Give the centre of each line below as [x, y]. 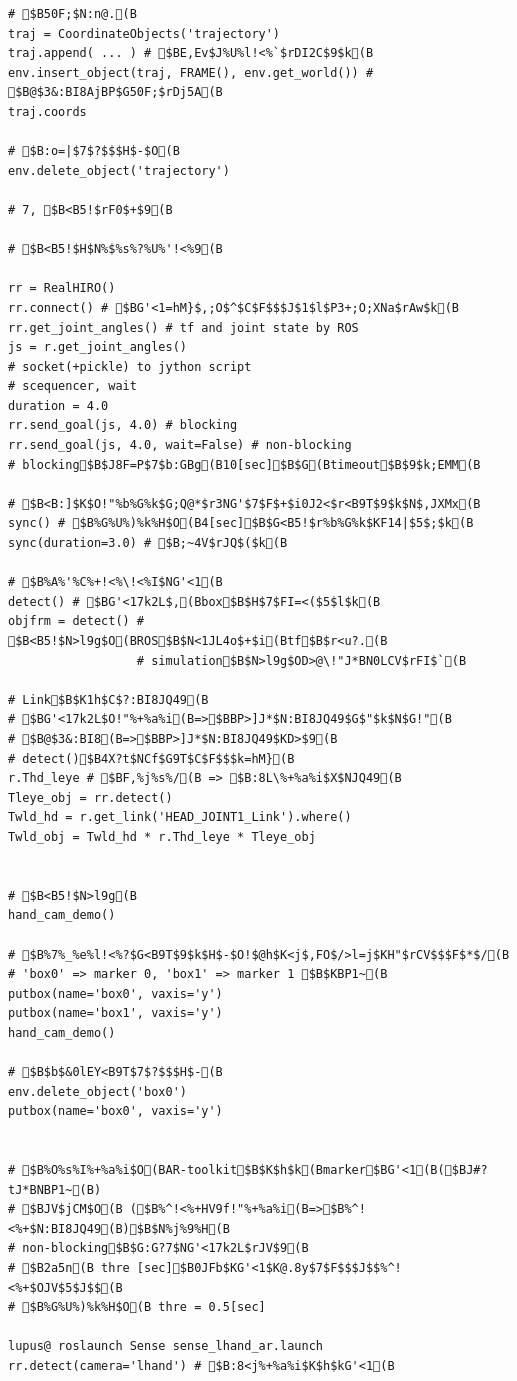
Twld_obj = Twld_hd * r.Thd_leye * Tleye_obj [162, 836]
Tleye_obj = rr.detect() [90, 797]
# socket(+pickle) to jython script [130, 366]
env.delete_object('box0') [97, 1091]
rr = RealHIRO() [62, 288]
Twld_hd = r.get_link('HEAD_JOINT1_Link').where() [180, 817]
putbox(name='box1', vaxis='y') [115, 1013]
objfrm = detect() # [76, 621]
